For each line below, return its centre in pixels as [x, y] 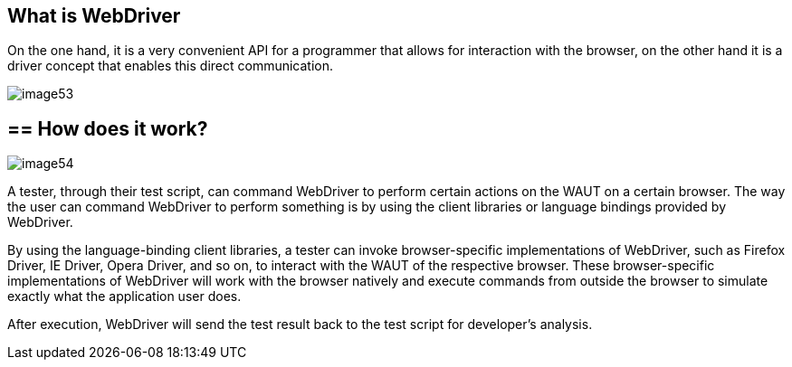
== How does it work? [108, 128]
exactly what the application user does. [124, 296]
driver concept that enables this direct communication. [171, 66]
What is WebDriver [94, 16]
